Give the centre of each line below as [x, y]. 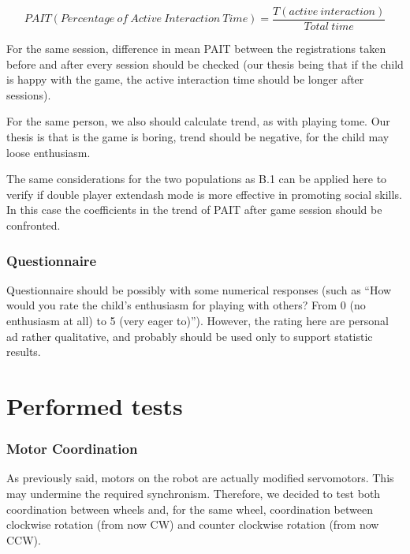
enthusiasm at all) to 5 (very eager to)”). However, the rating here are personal [198, 320]
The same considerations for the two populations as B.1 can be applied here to [197, 179]
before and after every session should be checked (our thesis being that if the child [205, 64]
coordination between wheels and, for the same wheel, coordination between [190, 509]
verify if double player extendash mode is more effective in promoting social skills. [204, 194]
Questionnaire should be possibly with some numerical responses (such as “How [199, 289]
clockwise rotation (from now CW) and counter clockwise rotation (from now [193, 524]
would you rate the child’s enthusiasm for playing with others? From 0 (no [186, 305]
